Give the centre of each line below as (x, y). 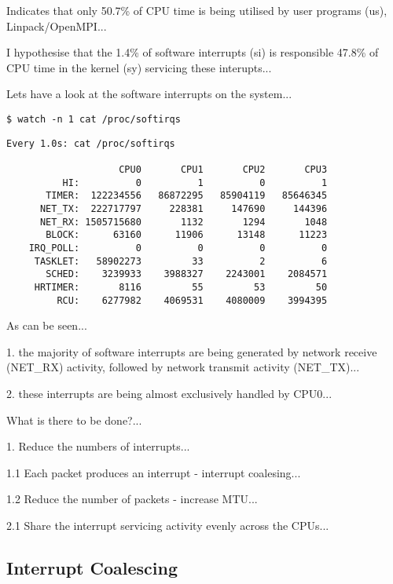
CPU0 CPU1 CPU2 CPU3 (223, 169)
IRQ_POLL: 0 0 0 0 (178, 248)
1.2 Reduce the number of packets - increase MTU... (132, 499)
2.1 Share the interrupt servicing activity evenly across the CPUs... (168, 525)
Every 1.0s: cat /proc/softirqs (91, 143)
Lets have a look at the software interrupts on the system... (149, 94)
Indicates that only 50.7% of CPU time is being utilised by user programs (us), (197, 10)
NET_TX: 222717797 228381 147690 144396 (184, 208)
